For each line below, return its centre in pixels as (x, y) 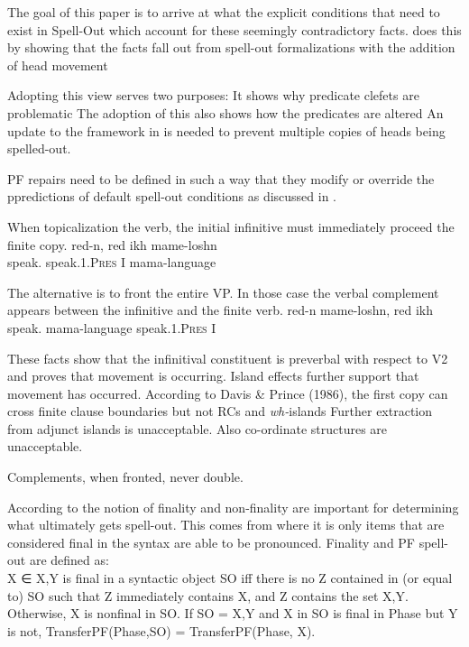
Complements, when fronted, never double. (125, 477)
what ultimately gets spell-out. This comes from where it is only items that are (226, 525)
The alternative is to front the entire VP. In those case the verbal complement (223, 292)
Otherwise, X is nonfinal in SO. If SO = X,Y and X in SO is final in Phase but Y (233, 613)
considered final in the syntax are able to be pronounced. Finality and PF (212, 542)
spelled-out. (39, 148)
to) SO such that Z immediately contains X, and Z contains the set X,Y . (208, 595)
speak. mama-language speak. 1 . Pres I (112, 327)
